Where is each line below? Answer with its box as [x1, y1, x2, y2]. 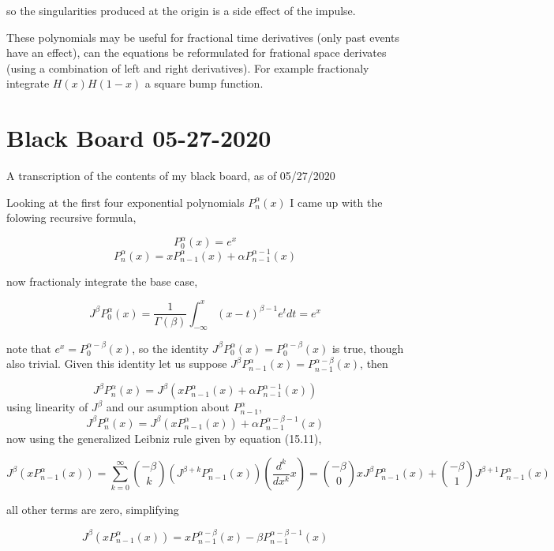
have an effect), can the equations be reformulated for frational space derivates [6, 44, 387, 61]
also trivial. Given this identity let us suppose [6, 355, 227, 372]
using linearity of [6, 399, 88, 415]
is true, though [331, 339, 404, 356]
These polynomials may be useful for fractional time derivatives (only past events [6, 28, 399, 45]
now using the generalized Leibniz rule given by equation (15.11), [6, 429, 322, 446]
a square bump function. [144, 75, 264, 92]
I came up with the [290, 193, 383, 210]
